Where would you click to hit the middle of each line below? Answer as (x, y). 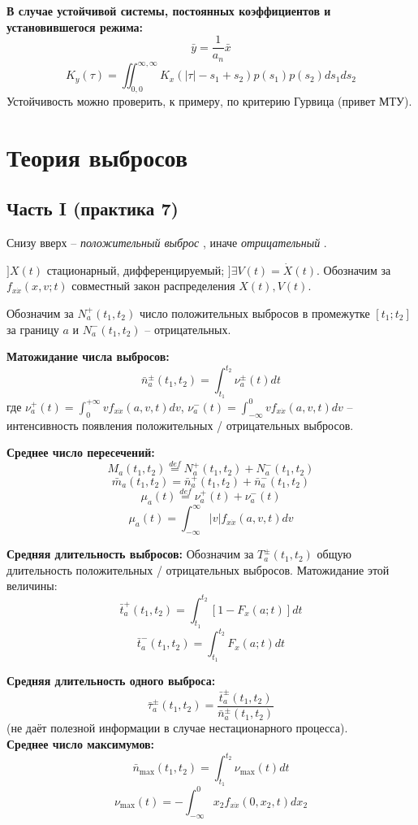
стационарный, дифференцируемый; (136, 269)
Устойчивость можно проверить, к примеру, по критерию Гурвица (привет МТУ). (209, 101)
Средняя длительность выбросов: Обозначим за (130, 554)
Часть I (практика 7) (93, 208)
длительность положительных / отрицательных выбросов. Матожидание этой (198, 569)
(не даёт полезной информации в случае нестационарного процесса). (177, 728)
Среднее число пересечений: (81, 452)
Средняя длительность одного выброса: (111, 681)
